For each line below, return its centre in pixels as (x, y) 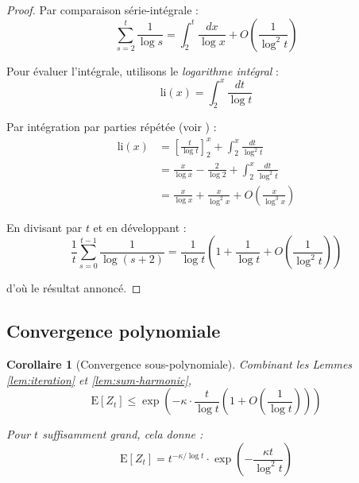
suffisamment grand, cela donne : (123, 434)
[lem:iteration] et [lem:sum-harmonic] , (99, 379)
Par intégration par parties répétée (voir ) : (112, 127)
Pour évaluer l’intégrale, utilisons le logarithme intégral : (143, 70)
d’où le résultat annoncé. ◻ (74, 288)
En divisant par (44, 227)
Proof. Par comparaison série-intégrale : (102, 10)
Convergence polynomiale (114, 331)
